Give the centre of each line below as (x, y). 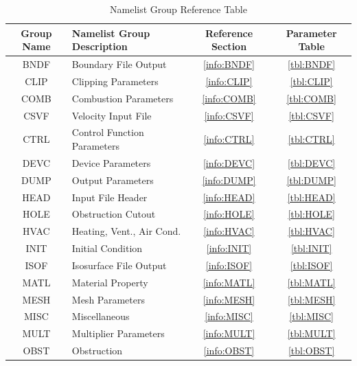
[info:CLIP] (229, 81)
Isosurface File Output (119, 265)
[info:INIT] (229, 248)
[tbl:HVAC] (311, 231)
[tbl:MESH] (311, 299)
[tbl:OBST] (311, 351)
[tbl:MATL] (311, 282)
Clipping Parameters (115, 81)
